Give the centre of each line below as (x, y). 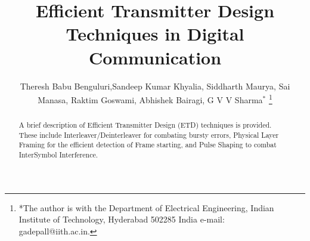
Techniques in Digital (155, 34)
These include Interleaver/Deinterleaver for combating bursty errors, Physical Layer (149, 135)
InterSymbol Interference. (58, 155)
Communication (155, 57)
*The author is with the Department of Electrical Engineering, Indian (146, 207)
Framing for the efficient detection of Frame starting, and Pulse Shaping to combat (148, 145)
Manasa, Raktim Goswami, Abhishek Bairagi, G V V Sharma (150, 99)
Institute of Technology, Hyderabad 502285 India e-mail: (122, 219)
